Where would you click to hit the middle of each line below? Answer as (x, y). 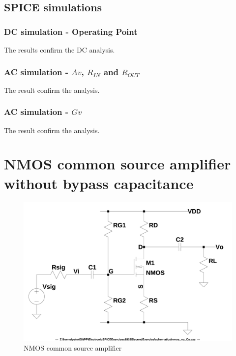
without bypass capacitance (99, 183)
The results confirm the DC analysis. (59, 50)
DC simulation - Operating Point (71, 31)
